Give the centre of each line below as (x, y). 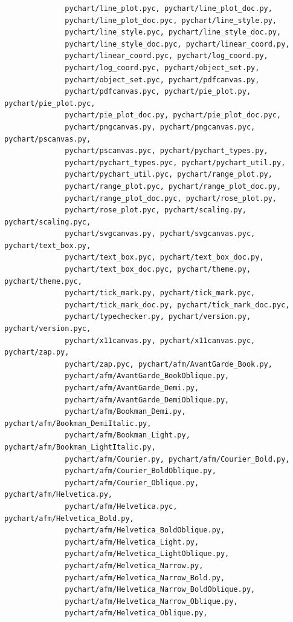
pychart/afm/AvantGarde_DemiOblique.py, (147, 400)
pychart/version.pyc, (48, 329)
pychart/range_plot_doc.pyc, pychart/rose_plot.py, (171, 198)
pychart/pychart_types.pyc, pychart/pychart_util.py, (175, 162)
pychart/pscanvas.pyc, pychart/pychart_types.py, (166, 151)
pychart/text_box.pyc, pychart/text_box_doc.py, (164, 257)
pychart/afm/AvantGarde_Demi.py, (132, 388)
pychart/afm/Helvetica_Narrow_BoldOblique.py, (160, 590)
